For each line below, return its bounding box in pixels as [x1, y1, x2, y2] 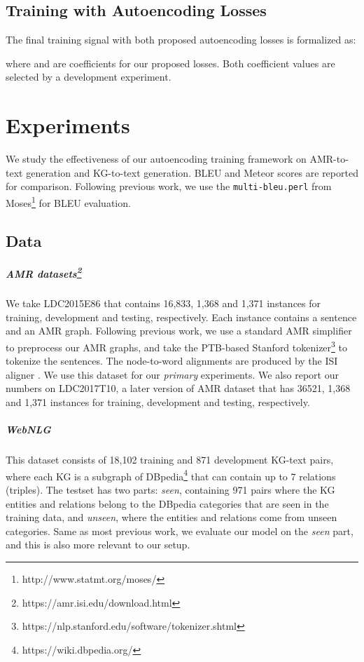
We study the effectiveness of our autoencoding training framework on [6, 151, 307, 166]
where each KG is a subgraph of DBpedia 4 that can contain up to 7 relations [6, 466, 336, 483]
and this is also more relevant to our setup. [6, 537, 190, 552]
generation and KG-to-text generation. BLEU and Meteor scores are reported [26, 165, 358, 180]
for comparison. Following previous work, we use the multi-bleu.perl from [6, 179, 332, 194]
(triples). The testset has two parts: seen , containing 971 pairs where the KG [6, 482, 335, 497]
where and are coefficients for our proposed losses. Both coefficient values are [6, 55, 335, 70]
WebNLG [6, 422, 51, 437]
